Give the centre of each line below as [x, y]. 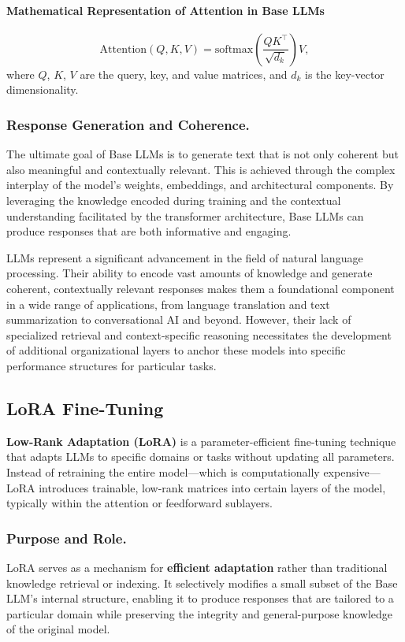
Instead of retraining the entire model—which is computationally [163, 471]
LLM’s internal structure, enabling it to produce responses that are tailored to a [200, 598]
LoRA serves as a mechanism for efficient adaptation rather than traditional [197, 567]
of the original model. [58, 629]
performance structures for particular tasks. [111, 365]
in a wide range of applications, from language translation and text [168, 304]
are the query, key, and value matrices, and [184, 74]
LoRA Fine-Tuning [85, 408]
